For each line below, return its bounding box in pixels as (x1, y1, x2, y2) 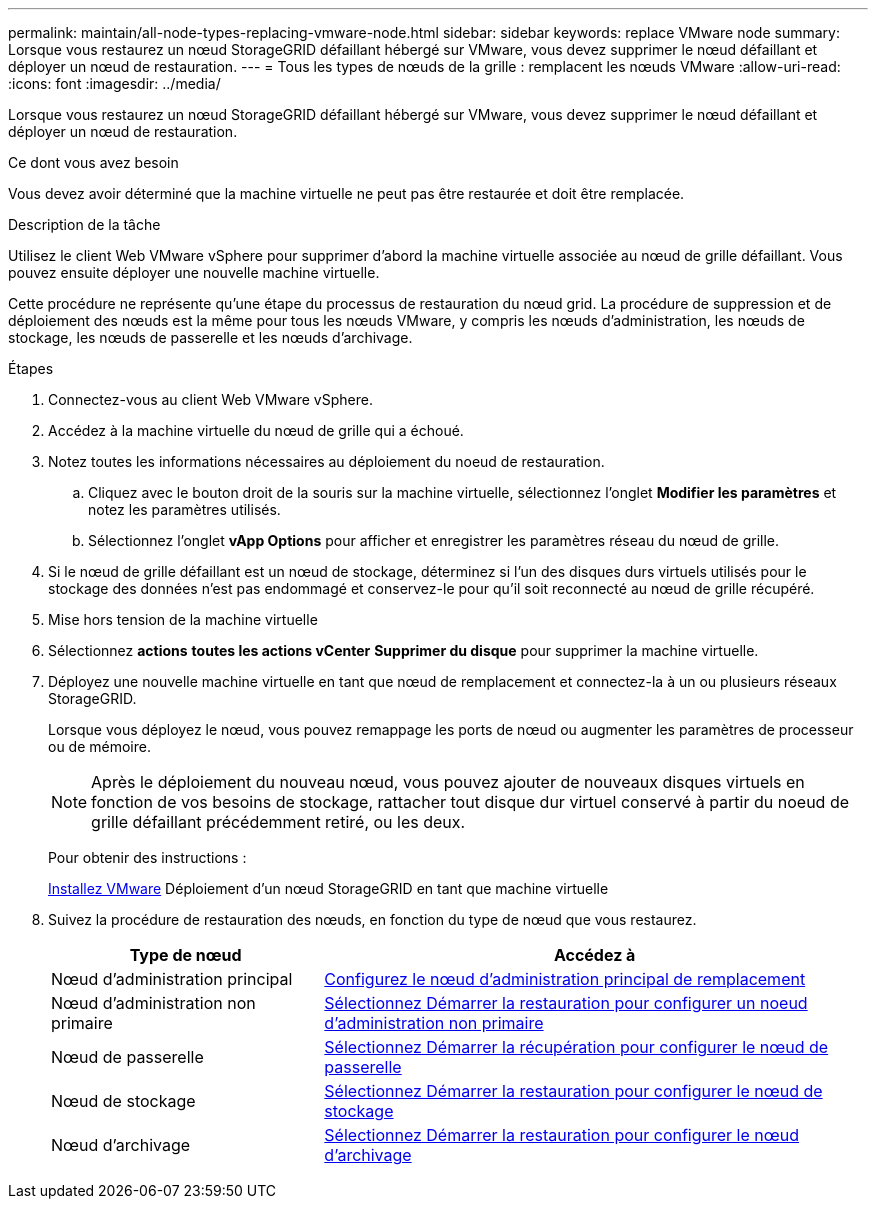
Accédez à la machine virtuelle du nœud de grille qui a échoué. (48, 422, 464, 439)
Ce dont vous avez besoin (8, 154, 179, 171)
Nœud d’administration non (51, 993, 256, 1013)
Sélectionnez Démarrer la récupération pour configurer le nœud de (324, 1037, 829, 1057)
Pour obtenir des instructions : (48, 849, 247, 866)
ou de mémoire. (48, 738, 151, 755)
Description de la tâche (8, 216, 161, 233)
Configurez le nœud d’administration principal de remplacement (324, 969, 806, 989)
